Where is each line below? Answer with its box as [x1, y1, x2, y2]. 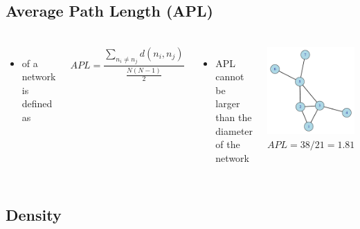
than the [215, 110, 252, 125]
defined [21, 96, 53, 111]
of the [215, 137, 240, 152]
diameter [215, 123, 253, 138]
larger [215, 96, 240, 111]
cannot [215, 69, 244, 84]
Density [6, 203, 62, 225]
